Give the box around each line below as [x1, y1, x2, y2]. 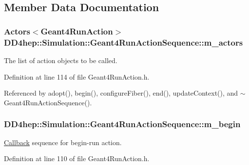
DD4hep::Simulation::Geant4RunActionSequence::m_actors [4, 36, 243, 48]
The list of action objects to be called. [4, 55, 117, 65]
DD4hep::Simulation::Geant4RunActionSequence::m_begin [4, 118, 241, 130]
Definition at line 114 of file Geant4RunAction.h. [4, 71, 150, 82]
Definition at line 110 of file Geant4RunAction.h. [4, 153, 150, 164]
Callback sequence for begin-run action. [4, 137, 122, 147]
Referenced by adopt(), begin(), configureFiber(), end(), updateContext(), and [4, 88, 238, 98]
